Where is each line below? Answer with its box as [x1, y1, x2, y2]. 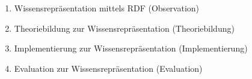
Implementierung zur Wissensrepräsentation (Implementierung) [14, 42, 248, 54]
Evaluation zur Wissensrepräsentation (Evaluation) [14, 62, 203, 74]
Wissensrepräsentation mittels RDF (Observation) [14, 2, 200, 14]
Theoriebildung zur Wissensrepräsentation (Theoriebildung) [14, 22, 235, 34]
